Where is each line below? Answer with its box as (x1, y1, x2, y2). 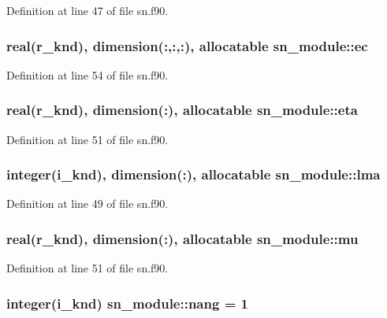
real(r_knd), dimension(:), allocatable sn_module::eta (6, 100, 358, 120)
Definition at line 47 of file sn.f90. (6, 2, 169, 18)
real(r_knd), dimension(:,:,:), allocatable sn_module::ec (6, 35, 368, 55)
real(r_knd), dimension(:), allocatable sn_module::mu (6, 228, 359, 248)
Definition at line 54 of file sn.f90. (6, 66, 169, 83)
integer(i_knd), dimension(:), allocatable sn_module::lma (6, 165, 381, 184)
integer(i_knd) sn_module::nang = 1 (6, 293, 248, 312)
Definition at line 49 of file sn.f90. (6, 195, 169, 212)
